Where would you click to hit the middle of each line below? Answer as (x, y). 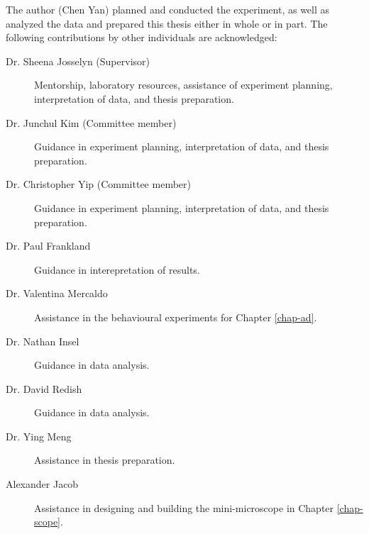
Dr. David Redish (44, 388)
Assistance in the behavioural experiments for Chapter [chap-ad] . (176, 317)
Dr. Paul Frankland (48, 246)
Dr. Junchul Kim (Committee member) (91, 122)
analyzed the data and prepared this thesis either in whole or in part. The (167, 23)
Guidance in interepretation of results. (117, 269)
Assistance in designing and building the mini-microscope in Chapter (184, 507)
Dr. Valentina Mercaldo (57, 293)
